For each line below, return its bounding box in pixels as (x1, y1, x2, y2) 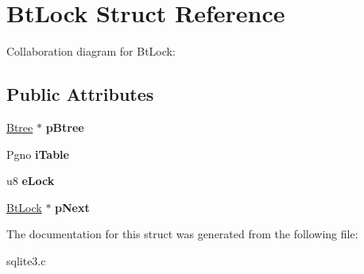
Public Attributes (6, 82, 154, 106)
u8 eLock (6, 172, 55, 189)
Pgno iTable (6, 145, 69, 162)
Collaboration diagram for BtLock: (6, 43, 176, 60)
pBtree (45, 118, 84, 135)
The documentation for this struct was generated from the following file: (6, 226, 358, 242)
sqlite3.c (6, 252, 46, 268)
